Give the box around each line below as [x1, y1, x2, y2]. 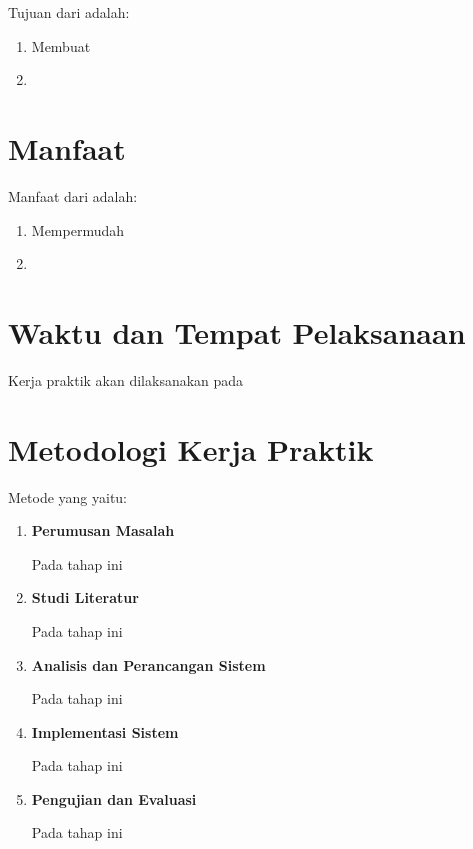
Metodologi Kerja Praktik [8, 428, 374, 469]
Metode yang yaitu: [8, 486, 128, 507]
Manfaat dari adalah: [8, 185, 138, 206]
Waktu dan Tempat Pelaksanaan [8, 311, 466, 352]
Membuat [31, 35, 91, 56]
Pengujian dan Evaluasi [31, 788, 197, 809]
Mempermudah [31, 219, 125, 240]
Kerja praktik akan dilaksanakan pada [8, 369, 244, 390]
